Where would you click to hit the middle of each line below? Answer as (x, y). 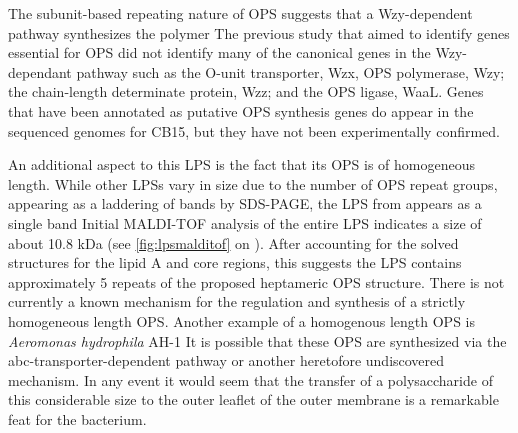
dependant (40, 71)
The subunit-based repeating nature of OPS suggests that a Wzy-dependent (240, 13)
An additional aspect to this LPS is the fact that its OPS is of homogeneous (241, 164)
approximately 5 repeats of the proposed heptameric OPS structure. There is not (256, 281)
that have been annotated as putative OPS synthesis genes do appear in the (241, 110)
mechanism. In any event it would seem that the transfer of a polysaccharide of (250, 379)
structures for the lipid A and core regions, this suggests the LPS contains (235, 262)
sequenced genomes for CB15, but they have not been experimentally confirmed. (254, 130)
